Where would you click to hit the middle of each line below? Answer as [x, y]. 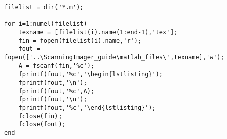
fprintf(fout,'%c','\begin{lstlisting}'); [91, 74]
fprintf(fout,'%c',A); [56, 91]
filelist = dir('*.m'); [44, 7]
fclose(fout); [42, 125]
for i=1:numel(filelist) [46, 24]
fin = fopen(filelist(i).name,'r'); [80, 41]
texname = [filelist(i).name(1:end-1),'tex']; [98, 32]
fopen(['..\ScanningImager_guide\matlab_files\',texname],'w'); [114, 57]
